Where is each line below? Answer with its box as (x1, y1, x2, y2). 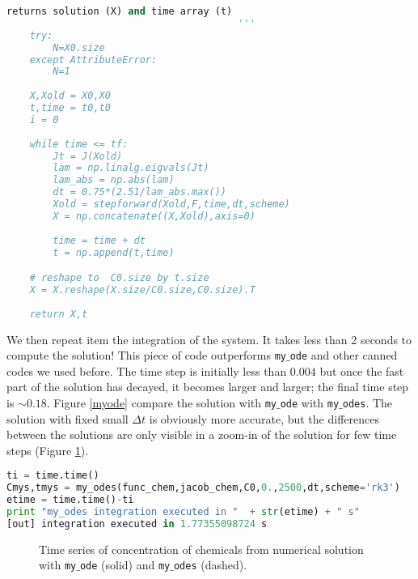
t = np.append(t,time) (53, 246, 175, 258)
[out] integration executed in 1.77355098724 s (6, 517, 268, 530)
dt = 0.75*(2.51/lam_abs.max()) (53, 186, 227, 198)
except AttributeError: (29, 53, 158, 66)
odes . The (342, 394, 393, 411)
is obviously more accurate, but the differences (149, 410, 379, 427)
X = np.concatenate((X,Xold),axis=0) (53, 210, 255, 222)
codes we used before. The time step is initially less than (6, 362, 287, 379)
